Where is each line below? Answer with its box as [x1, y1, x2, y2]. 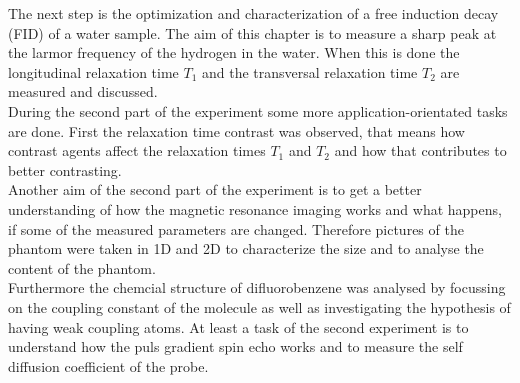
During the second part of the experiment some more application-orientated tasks [8, 100, 508, 121]
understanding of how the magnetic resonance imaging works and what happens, [8, 198, 502, 219]
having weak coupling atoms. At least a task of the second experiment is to [8, 316, 469, 337]
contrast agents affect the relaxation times [8, 140, 266, 161]
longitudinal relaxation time [8, 61, 179, 82]
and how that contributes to [334, 140, 507, 161]
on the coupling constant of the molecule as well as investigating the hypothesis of [8, 296, 511, 317]
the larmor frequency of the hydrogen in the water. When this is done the [8, 42, 460, 63]
